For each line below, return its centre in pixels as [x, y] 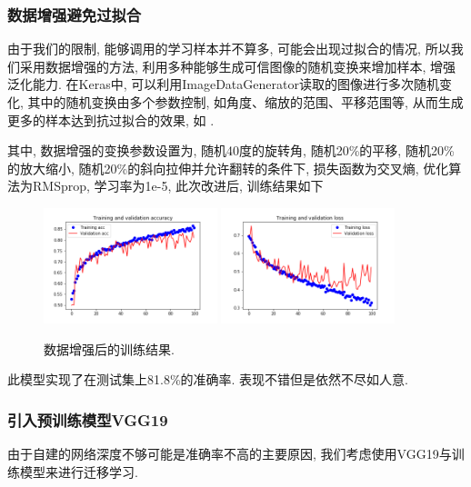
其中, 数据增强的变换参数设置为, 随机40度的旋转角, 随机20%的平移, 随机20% [231, 150]
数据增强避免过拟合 [75, 14]
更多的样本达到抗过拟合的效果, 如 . [111, 119]
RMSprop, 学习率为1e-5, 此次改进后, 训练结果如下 [178, 186]
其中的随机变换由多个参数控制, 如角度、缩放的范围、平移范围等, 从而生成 [246, 102]
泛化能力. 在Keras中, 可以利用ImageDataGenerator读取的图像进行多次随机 [223, 84]
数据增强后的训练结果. [109, 348]
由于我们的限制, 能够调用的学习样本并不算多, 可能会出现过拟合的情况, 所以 [229, 49]
